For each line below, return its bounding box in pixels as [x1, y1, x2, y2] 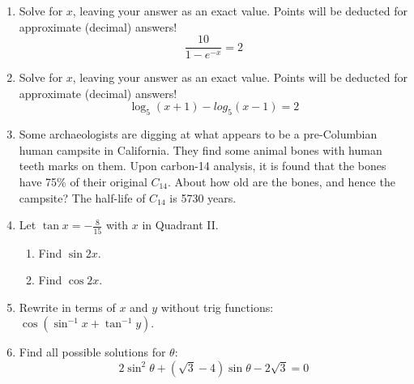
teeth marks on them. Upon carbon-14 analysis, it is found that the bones [19, 157, 386, 174]
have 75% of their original [19, 173, 147, 190]
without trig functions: [160, 298, 274, 315]
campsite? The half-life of [19, 189, 146, 206]
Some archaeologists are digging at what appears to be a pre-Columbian [19, 126, 378, 143]
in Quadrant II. [142, 216, 219, 233]
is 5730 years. [169, 189, 237, 206]
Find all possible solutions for [19, 343, 166, 361]
